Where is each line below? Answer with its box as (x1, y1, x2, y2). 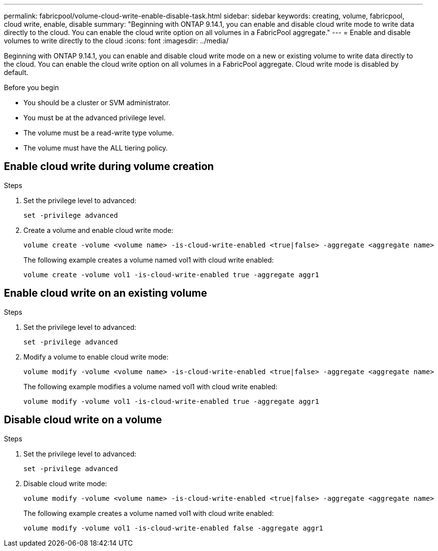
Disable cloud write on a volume (4, 414, 162, 426)
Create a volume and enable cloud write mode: (23, 226, 173, 234)
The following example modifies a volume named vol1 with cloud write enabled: (23, 382, 278, 391)
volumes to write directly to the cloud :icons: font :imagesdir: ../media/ (4, 37, 229, 45)
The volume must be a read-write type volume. (23, 129, 174, 137)
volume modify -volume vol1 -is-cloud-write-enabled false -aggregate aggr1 (23, 524, 324, 532)
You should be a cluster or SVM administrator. (23, 98, 171, 107)
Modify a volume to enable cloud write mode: (23, 352, 169, 361)
